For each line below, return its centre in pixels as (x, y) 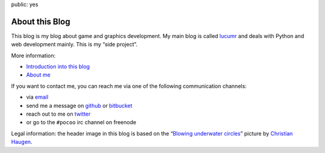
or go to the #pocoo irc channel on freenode (81, 122)
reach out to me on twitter (58, 114)
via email (37, 97)
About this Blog (41, 21)
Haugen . (22, 142)
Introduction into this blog (58, 67)
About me (38, 75)
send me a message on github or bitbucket (79, 105)
